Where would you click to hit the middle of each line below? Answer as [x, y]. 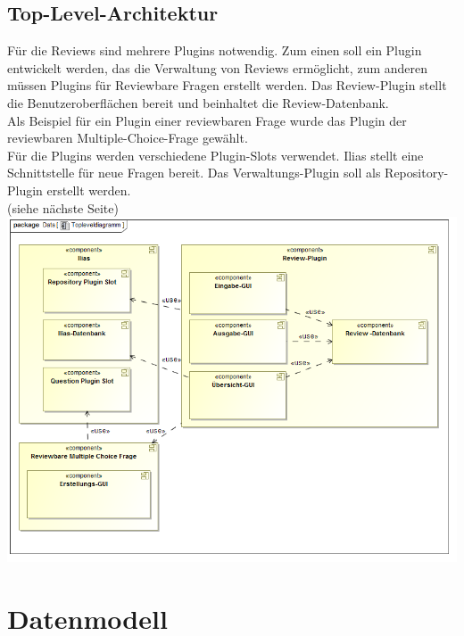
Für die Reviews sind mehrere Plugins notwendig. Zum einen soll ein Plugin [215, 50]
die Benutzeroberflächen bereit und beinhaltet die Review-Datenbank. [198, 102]
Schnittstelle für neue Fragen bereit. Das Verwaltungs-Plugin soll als [194, 173]
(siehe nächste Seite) [63, 207]
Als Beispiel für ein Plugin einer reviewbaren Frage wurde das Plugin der [207, 120]
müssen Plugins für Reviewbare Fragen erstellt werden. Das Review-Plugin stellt [227, 85]
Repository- [417, 173]
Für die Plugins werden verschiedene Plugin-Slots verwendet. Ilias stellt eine [215, 155]
